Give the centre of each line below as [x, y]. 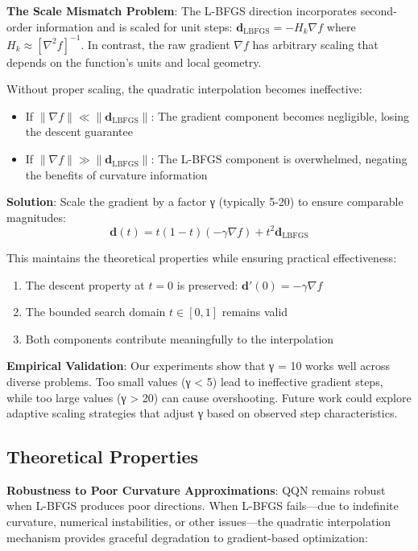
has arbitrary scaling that [315, 44]
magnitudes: [36, 217]
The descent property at [85, 284]
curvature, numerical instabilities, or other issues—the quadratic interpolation [199, 522]
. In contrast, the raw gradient [155, 44]
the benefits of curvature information [116, 174]
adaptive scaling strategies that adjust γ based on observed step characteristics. [202, 413]
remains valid [255, 312]
